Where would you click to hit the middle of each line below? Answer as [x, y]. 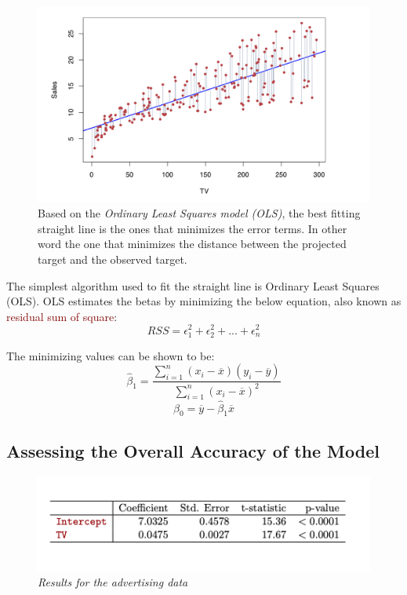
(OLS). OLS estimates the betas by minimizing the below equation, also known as [204, 301]
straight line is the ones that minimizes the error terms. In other [193, 228]
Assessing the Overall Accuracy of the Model [193, 450]
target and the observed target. [113, 259]
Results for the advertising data [113, 582]
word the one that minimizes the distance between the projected [192, 244]
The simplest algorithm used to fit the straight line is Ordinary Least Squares [193, 285]
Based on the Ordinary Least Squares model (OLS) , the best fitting [199, 213]
